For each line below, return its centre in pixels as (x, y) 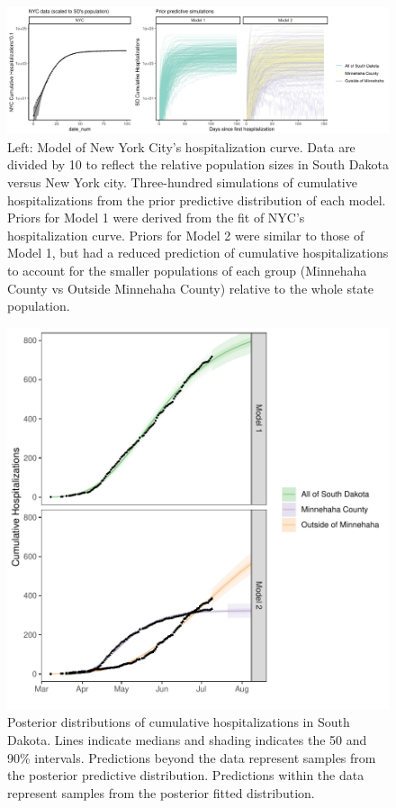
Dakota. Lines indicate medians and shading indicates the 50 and (187, 739)
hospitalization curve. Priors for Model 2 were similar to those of (186, 235)
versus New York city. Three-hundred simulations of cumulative (182, 182)
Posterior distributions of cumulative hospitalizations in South (179, 722)
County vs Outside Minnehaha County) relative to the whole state (191, 288)
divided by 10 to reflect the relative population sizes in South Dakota (198, 164)
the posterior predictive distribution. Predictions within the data (186, 775)
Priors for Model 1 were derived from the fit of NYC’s (156, 218)
